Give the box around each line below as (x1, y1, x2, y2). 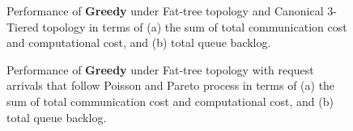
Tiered (6, 18, 39, 35)
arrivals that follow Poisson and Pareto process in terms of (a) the (6, 77, 335, 94)
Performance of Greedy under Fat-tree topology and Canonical (6, 2, 324, 19)
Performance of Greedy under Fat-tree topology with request (6, 61, 314, 78)
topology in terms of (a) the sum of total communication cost (42, 18, 347, 35)
